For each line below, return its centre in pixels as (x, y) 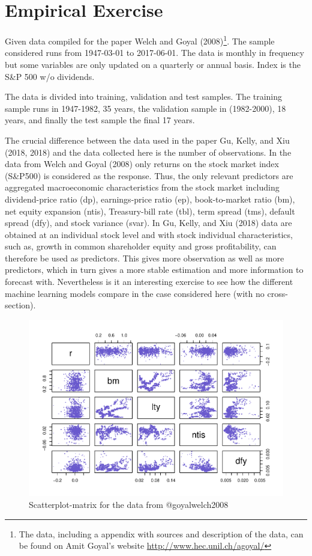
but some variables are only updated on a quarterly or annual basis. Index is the (153, 64)
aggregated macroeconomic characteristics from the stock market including (142, 187)
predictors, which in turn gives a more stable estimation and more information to (154, 270)
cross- (277, 293)
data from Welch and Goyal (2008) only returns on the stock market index (142, 164)
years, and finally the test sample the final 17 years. (100, 120)
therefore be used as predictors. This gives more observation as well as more (145, 258)
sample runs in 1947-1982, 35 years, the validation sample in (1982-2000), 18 (145, 108)
